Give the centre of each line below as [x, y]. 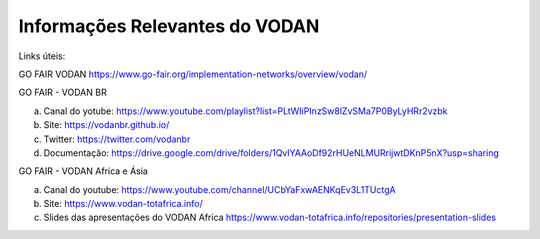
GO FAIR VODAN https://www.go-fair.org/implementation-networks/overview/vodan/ [193, 74]
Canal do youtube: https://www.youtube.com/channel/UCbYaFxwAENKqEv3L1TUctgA [219, 189]
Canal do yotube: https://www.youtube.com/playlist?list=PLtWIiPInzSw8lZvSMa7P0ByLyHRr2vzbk [246, 111]
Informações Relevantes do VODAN [169, 26]
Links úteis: [42, 56]
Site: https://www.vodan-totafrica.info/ [123, 204]
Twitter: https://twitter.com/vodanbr [117, 139]
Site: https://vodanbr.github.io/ [106, 125]
